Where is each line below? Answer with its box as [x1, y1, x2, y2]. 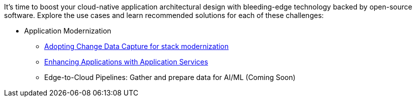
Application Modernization [24, 26, 112, 35]
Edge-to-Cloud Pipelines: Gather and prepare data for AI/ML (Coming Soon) [44, 73, 296, 81]
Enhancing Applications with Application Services [44, 57, 209, 66]
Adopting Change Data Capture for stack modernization [44, 42, 229, 50]
